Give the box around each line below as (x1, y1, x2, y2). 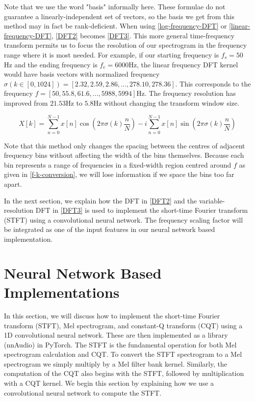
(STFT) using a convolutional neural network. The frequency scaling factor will (4, 214, 243, 225)
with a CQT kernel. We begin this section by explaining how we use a (4, 378, 214, 388)
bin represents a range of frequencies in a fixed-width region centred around (4, 159, 231, 170)
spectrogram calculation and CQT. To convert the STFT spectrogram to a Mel (4, 349, 242, 359)
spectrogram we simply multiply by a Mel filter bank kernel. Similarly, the (4, 358, 227, 369)
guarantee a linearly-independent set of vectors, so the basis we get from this (4, 11, 234, 21)
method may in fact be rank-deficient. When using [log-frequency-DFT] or (4, 21, 227, 31)
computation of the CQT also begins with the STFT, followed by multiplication (4, 368, 244, 378)
